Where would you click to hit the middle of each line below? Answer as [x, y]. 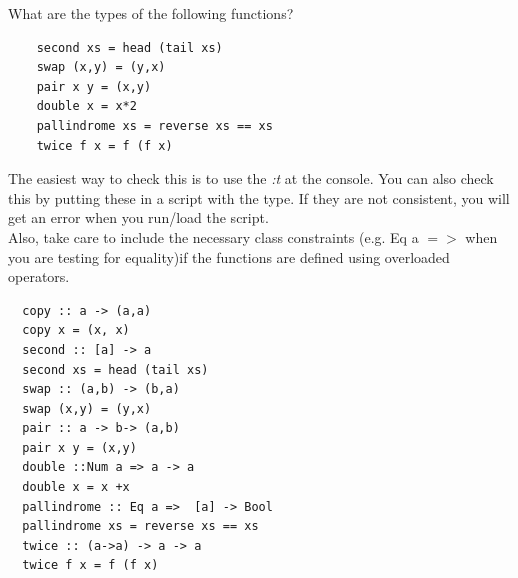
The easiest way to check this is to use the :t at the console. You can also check [251, 178]
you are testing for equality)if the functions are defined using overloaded [229, 256]
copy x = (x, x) [76, 330]
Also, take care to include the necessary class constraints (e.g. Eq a [213, 236]
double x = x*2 [86, 106]
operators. [39, 276]
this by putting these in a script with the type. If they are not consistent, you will [259, 197]
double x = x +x [76, 487]
